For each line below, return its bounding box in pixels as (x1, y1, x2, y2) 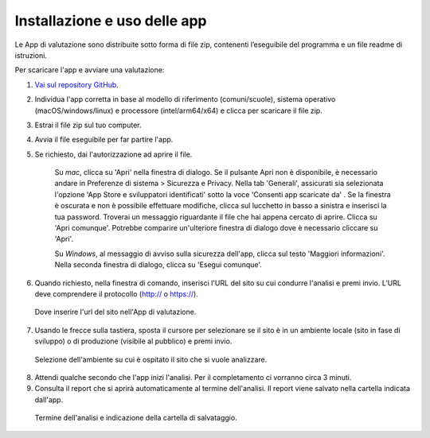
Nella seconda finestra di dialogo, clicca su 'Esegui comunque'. (54, 260, 263, 269)
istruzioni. (14, 50, 48, 60)
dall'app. (34, 394, 64, 405)
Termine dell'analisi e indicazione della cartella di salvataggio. (34, 413, 238, 423)
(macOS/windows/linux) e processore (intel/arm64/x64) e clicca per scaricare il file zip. (34, 106, 322, 115)
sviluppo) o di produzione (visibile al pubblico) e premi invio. (34, 336, 233, 346)
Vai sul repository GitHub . (34, 79, 119, 89)
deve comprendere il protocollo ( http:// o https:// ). (34, 289, 198, 298)
